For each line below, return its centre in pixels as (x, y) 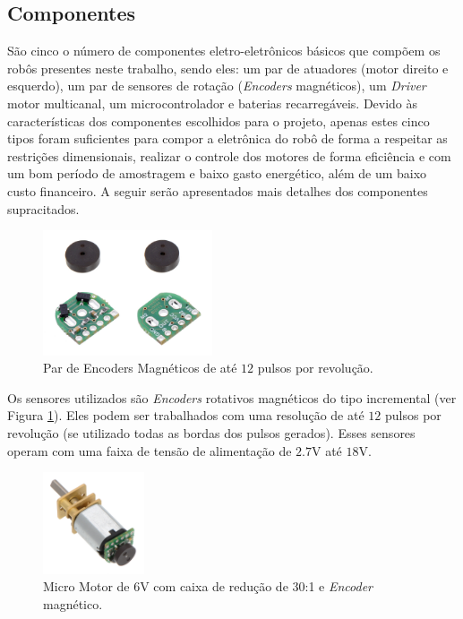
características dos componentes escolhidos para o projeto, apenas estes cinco (219, 120)
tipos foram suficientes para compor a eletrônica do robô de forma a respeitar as (227, 138)
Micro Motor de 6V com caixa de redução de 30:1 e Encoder (208, 586)
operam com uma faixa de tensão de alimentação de (150, 450)
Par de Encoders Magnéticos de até (140, 368)
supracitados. (43, 208)
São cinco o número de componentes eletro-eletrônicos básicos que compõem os (224, 51)
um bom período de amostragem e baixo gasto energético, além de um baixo (217, 173)
